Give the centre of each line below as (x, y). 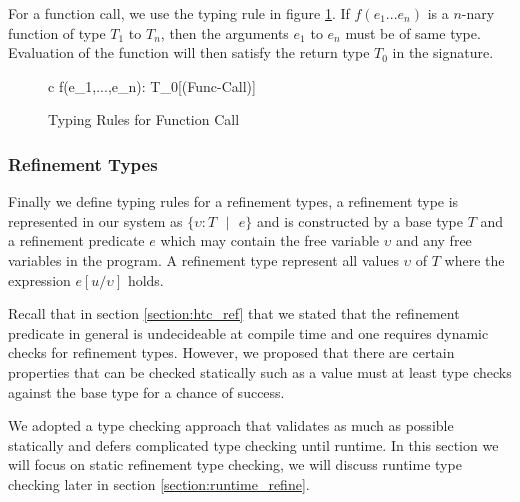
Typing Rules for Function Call (144, 119)
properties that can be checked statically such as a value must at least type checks (260, 371)
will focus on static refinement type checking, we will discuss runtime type (235, 464)
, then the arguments (224, 32)
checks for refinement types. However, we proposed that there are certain (231, 352)
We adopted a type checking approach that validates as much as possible (231, 425)
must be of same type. (413, 32)
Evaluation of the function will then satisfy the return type (189, 52)
